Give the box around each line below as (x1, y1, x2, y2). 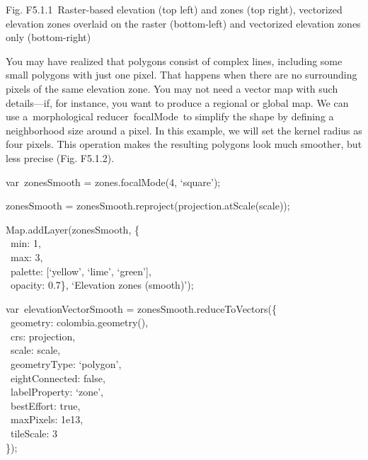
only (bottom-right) (6, 30, 91, 45)
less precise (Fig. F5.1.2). (6, 150, 115, 165)
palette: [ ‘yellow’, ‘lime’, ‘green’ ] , (10, 263, 151, 278)
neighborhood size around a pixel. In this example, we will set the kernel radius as (6, 122, 362, 137)
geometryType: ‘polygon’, (10, 357, 122, 372)
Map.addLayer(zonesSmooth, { (6, 222, 139, 236)
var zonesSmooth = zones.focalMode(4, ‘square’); (6, 174, 221, 189)
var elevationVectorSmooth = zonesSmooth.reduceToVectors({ (6, 301, 277, 316)
